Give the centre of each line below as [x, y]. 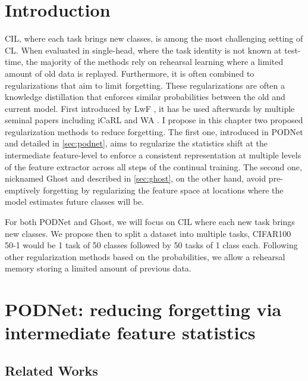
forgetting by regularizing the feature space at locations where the [163, 190]
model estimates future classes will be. [75, 202]
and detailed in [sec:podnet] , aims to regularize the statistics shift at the [136, 143]
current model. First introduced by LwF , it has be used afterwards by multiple [150, 108]
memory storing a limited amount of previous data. [98, 268]
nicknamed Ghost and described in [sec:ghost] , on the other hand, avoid [136, 178]
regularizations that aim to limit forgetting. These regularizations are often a [145, 85]
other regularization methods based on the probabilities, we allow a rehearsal [145, 256]
